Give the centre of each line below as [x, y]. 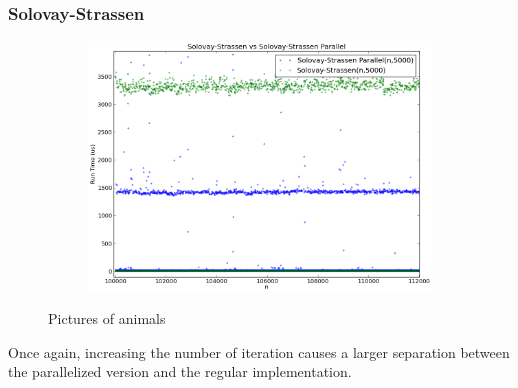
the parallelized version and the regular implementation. [180, 371]
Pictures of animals [107, 318]
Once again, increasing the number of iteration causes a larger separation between [259, 351]
